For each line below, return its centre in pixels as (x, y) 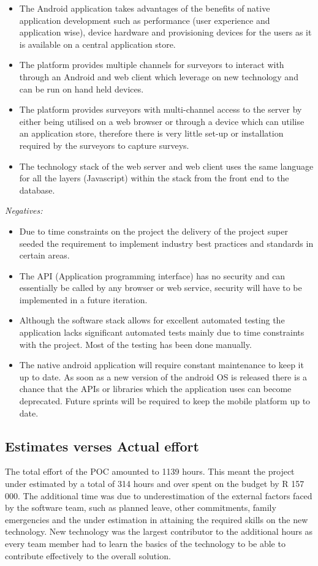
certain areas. (44, 255)
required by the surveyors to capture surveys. (104, 145)
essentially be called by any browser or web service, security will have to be (161, 288)
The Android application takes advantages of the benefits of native (145, 8)
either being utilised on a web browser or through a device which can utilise (162, 121)
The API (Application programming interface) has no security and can (152, 275)
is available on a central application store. (97, 44)
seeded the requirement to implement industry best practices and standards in (166, 243)
